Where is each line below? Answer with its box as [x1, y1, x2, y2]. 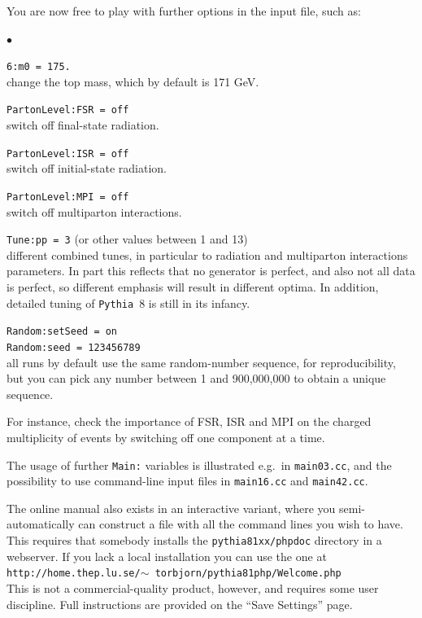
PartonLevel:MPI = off [7, 191, 129, 203]
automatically [7, 515, 75, 533]
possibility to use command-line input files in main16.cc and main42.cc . [7, 472, 368, 489]
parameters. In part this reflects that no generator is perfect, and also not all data [7, 262, 415, 279]
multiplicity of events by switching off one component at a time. [7, 428, 325, 445]
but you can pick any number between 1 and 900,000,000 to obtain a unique [7, 370, 386, 387]
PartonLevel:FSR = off [7, 104, 129, 116]
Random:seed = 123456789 [7, 341, 141, 353]
